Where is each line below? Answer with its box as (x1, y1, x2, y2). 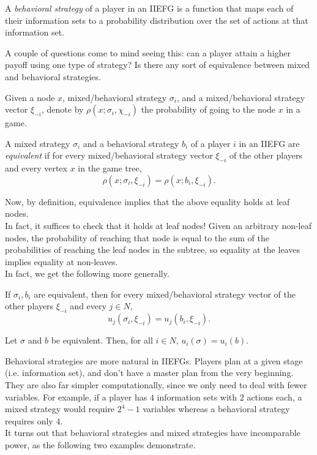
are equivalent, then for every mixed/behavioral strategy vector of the (34, 287, 296, 300)
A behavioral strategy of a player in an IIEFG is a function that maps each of (5, 2, 294, 14)
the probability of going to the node (141, 103, 276, 116)
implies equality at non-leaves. (5, 255, 118, 268)
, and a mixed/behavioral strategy (177, 91, 305, 103)
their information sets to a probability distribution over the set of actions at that (5, 13, 308, 26)
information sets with (157, 390, 237, 403)
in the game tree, (78, 162, 142, 175)
